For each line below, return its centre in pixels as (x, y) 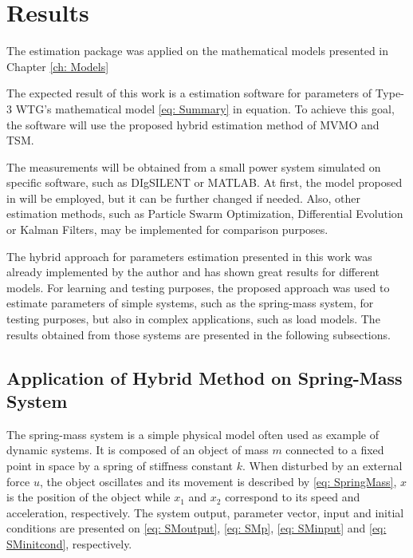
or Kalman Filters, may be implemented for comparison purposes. (167, 230)
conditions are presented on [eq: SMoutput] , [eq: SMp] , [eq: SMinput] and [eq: (197, 528)
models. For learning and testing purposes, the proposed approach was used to (198, 287)
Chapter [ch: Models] (58, 66)
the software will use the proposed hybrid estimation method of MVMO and (193, 124)
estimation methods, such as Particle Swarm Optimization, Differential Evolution (205, 214)
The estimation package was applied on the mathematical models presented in (198, 51)
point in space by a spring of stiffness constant (120, 465)
